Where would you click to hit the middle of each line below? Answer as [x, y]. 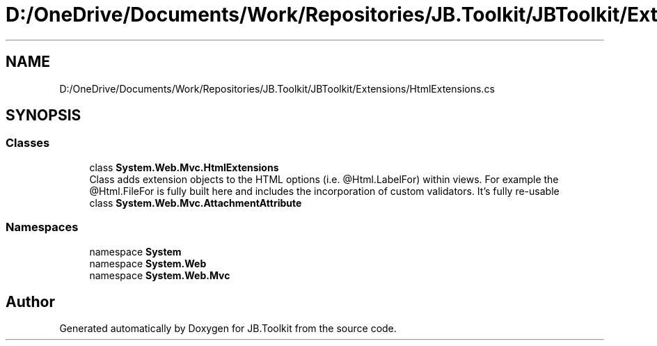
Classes [28, 143]
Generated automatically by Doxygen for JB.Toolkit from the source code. [228, 329]
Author [30, 301]
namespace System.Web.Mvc [160, 275]
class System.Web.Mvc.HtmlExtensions [184, 167]
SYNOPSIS [43, 116]
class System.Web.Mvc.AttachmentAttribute [196, 203]
